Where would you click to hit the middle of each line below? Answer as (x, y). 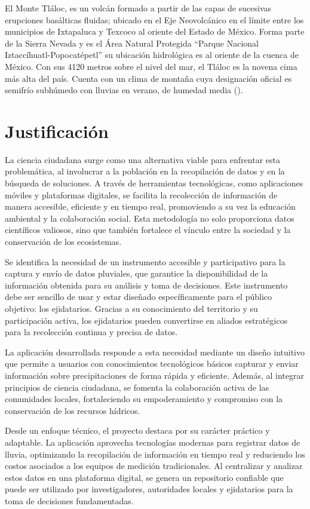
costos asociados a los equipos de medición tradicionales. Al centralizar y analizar (154, 466)
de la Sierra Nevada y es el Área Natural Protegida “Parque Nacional (132, 43)
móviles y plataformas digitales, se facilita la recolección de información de (141, 194)
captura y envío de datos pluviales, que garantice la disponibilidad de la (136, 273)
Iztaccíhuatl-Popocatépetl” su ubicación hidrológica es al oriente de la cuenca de (152, 55)
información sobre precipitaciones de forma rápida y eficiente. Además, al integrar (155, 375)
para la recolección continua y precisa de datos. (91, 332)
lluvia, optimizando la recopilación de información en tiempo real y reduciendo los (155, 454)
